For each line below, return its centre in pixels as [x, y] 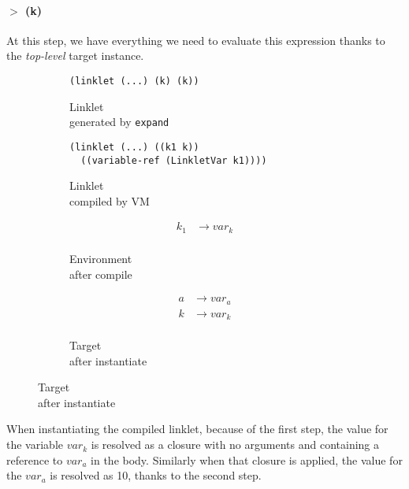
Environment [101, 258]
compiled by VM [110, 200]
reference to [35, 459]
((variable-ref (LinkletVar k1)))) [174, 160]
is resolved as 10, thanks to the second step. [156, 475]
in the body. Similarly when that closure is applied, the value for [247, 459]
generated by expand [119, 122]
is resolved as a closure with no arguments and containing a [235, 445]
